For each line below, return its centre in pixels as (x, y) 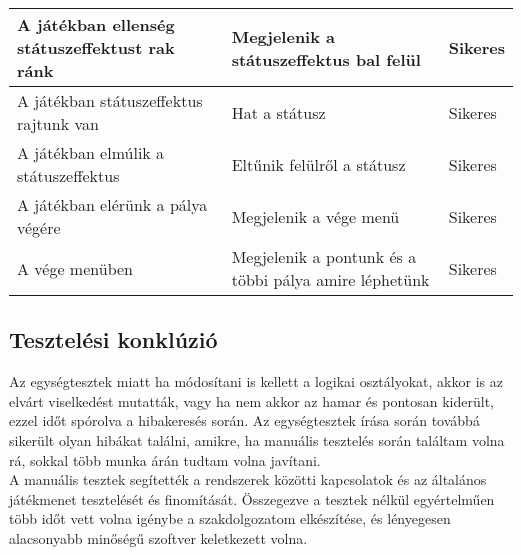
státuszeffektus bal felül (326, 59)
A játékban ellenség (96, 24)
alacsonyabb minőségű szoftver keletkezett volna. (158, 537)
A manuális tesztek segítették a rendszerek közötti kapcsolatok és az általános (248, 479)
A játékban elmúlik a (91, 152)
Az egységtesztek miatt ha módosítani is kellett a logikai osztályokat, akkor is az (256, 381)
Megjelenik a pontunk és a (324, 256)
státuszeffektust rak (96, 47)
